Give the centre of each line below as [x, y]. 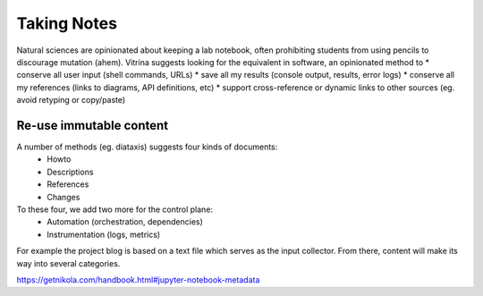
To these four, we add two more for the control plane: [115, 209]
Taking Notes [67, 23]
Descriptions [70, 172]
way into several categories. [68, 263]
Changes [64, 197]
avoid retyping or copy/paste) [71, 100]
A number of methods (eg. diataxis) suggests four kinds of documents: [147, 147]
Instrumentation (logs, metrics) [104, 234]
